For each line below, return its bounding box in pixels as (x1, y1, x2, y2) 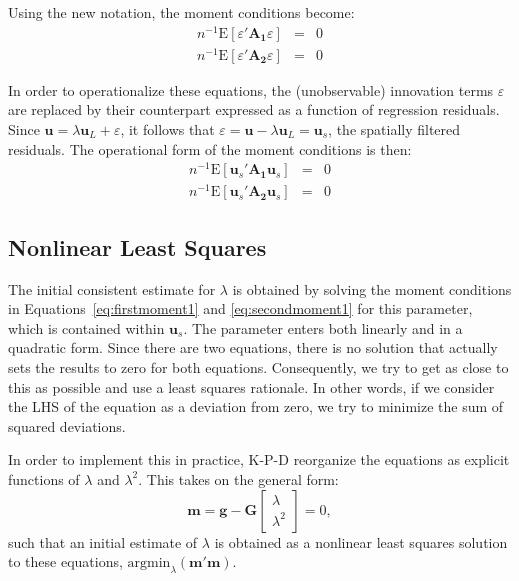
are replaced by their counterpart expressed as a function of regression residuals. (8, 99, 500, 120)
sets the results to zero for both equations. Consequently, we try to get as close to (8, 356, 509, 377)
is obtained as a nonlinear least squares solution (214, 531, 508, 552)
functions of (8, 468, 80, 489)
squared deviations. (8, 415, 126, 436)
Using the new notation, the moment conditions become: (8, 2, 355, 22)
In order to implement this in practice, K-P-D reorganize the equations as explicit (8, 449, 510, 470)
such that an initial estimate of (8, 531, 198, 552)
